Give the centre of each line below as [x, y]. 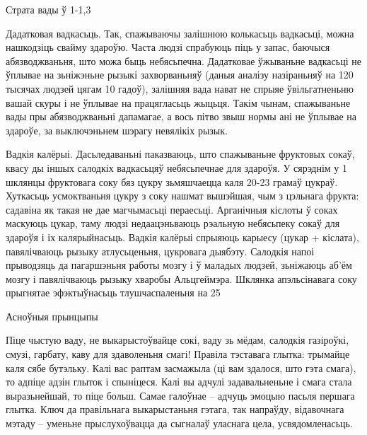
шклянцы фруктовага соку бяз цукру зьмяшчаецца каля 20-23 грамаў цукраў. [172, 181]
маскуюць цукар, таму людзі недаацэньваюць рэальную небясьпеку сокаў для [173, 223]
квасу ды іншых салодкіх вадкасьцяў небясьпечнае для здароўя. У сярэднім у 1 [176, 167]
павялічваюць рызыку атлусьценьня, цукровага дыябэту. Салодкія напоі [160, 251]
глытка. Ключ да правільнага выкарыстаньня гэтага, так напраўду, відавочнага [175, 409]
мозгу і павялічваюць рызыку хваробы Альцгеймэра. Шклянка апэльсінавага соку [181, 278]
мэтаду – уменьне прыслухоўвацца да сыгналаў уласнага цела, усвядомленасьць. [179, 423]
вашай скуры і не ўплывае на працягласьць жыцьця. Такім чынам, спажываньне [178, 102]
